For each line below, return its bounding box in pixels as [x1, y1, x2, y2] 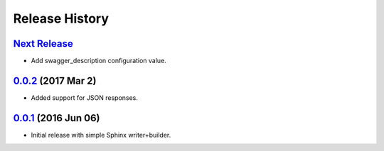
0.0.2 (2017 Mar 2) [13, 74, 97, 86]
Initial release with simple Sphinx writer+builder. [31, 130, 171, 139]
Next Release [13, 38, 74, 50]
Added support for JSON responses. [31, 93, 139, 102]
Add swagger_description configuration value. [31, 57, 166, 65]
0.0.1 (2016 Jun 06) [13, 112, 100, 124]
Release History [13, 11, 110, 26]
